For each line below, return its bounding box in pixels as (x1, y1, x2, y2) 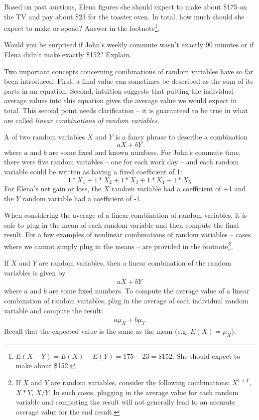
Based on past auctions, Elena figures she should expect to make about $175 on (4, 1, 247, 11)
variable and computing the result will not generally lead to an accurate (15, 397, 236, 407)
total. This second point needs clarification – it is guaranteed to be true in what (4, 105, 248, 115)
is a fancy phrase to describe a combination (115, 132, 248, 142)
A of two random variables (4, 132, 85, 142)
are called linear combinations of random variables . (4, 115, 159, 125)
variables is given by (4, 267, 66, 278)
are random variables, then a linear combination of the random (39, 258, 231, 268)
